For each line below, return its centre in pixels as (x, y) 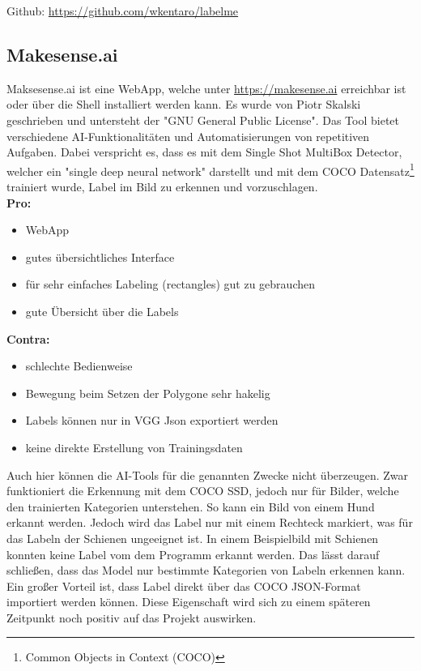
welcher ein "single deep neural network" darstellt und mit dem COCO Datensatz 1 (210, 169)
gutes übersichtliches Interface (100, 256)
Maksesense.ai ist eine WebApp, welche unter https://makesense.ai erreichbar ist (206, 88)
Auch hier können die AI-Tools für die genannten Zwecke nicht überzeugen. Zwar (208, 474)
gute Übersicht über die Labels (102, 311)
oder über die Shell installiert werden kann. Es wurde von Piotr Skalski (184, 104)
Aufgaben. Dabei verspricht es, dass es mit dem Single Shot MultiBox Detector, (204, 152)
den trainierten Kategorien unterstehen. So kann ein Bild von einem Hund (191, 506)
